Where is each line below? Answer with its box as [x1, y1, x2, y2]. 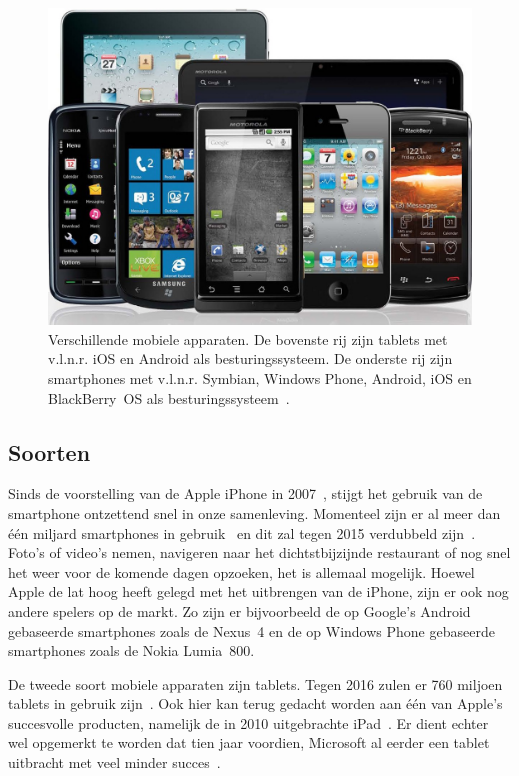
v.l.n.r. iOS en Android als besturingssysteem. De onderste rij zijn [48, 348, 453, 369]
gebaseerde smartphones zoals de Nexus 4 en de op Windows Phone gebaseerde [8, 620, 495, 641]
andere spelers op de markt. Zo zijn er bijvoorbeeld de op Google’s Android [8, 600, 471, 621]
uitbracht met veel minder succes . [8, 752, 221, 773]
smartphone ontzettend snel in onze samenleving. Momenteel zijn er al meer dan [8, 502, 501, 523]
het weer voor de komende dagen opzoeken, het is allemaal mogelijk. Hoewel [8, 561, 475, 582]
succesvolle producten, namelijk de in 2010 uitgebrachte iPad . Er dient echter [8, 712, 489, 733]
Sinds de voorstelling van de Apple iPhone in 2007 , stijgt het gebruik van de [8, 483, 483, 504]
